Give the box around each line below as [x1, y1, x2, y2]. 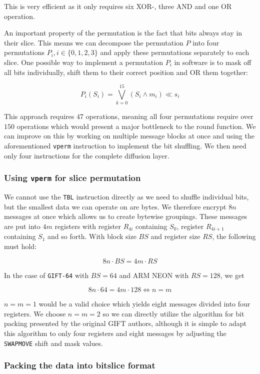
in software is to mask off [174, 56, 251, 67]
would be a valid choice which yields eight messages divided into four [38, 298, 250, 309]
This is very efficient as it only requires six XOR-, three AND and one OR [4, 1, 232, 11]
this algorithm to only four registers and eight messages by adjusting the [4, 328, 226, 338]
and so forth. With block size [47, 231, 136, 241]
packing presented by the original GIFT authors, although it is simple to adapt [4, 318, 246, 328]
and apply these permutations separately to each [100, 47, 249, 57]
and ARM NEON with [119, 269, 189, 280]
